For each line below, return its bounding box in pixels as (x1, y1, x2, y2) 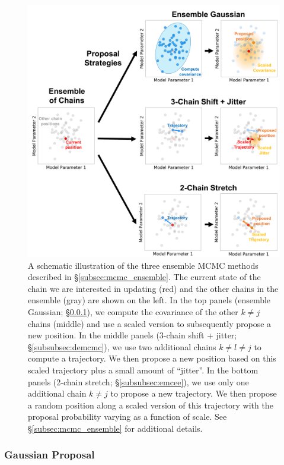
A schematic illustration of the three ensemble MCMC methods (28, 259, 259, 271)
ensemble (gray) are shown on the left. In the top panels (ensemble (28, 294, 271, 306)
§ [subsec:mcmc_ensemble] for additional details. (28, 422, 203, 434)
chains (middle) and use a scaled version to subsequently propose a (28, 317, 272, 329)
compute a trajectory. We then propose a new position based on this (28, 352, 276, 365)
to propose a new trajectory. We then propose (110, 387, 277, 400)
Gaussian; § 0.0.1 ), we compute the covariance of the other (28, 305, 238, 318)
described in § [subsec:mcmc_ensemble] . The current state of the (28, 271, 261, 283)
